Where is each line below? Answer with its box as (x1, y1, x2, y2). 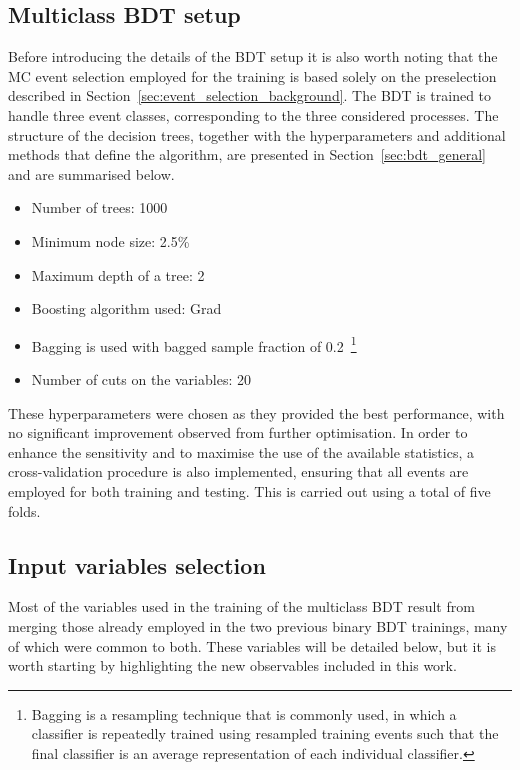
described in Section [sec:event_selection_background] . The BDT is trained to (8, 85, 492, 106)
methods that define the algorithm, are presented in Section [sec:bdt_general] (8, 144, 486, 165)
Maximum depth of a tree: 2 (31, 264, 205, 285)
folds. (8, 500, 41, 521)
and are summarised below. (8, 163, 175, 184)
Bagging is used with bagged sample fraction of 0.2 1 (31, 332, 357, 356)
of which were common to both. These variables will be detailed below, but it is (8, 635, 496, 656)
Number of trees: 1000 (31, 197, 168, 218)
